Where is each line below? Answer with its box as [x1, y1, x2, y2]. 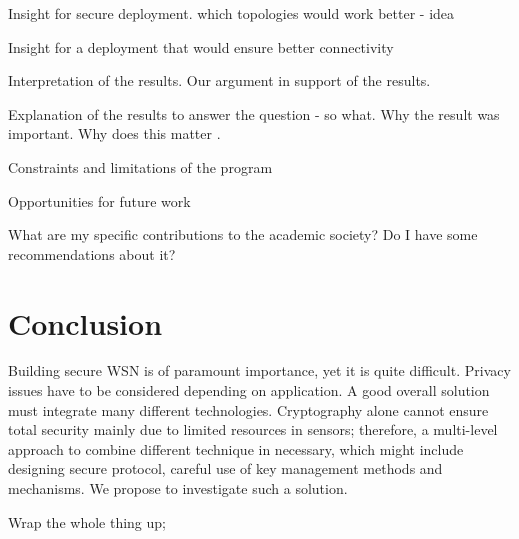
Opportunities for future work [8, 190, 191, 211]
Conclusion [8, 302, 163, 343]
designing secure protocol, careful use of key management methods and [8, 458, 443, 479]
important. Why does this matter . [8, 123, 221, 144]
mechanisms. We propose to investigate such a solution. [8, 478, 348, 499]
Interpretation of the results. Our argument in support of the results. [8, 70, 431, 91]
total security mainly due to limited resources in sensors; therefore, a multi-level [8, 419, 498, 440]
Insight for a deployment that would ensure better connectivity [8, 36, 394, 57]
